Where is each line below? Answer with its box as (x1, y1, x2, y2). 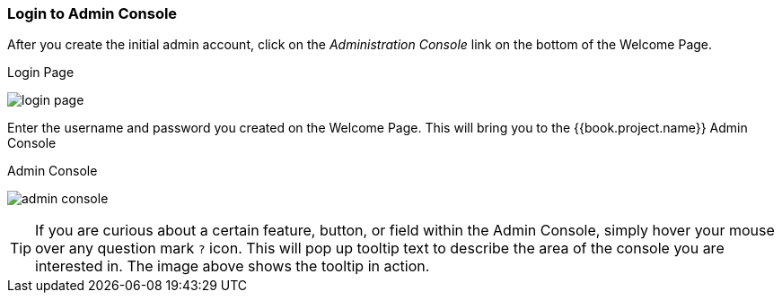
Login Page (7, 64, 75, 81)
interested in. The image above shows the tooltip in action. (35, 257, 430, 276)
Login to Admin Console (7, 4, 178, 22)
